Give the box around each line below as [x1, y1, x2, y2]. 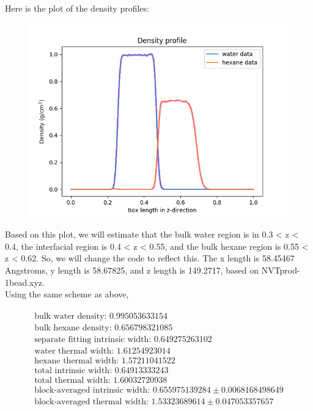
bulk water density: [34, 311, 107, 321]
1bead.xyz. [5, 275, 45, 288]
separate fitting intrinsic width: [34, 335, 152, 344]
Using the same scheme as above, [5, 288, 129, 300]
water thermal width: [34, 346, 114, 355]
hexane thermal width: [34, 356, 119, 365]
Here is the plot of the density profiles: [5, 2, 149, 14]
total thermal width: [34, 376, 111, 385]
